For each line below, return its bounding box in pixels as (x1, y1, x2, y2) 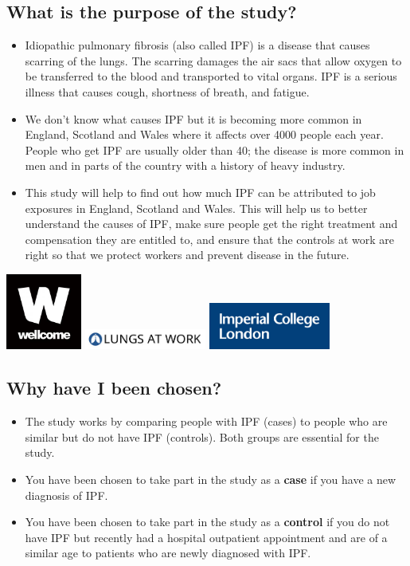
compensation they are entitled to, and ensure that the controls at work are (25, 230, 394, 247)
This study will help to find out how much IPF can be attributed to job (25, 183, 376, 200)
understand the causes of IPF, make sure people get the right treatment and (25, 215, 398, 232)
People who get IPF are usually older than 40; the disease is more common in (25, 141, 404, 158)
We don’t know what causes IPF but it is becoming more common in (25, 110, 362, 127)
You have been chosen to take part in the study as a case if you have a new (25, 470, 396, 487)
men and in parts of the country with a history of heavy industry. (25, 157, 346, 174)
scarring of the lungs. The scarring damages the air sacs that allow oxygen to (25, 52, 402, 69)
